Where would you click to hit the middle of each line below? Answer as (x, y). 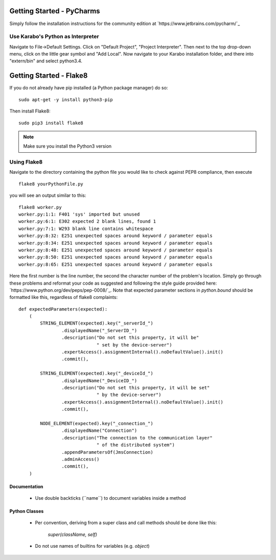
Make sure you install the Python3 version (67, 146)
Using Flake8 (26, 162)
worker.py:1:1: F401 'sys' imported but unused (79, 214)
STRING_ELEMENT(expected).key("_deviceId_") (97, 374)
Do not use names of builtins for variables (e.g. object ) (93, 546)
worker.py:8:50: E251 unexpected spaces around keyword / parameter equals (116, 257)
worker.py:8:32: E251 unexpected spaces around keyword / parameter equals (116, 236)
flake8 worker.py (40, 207)
